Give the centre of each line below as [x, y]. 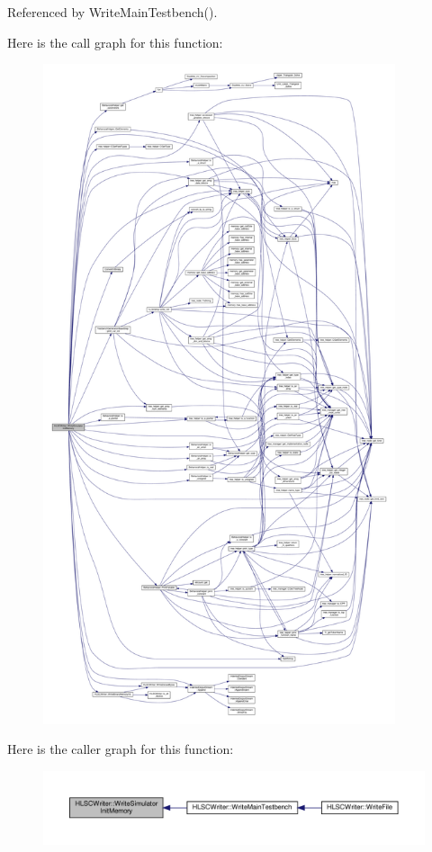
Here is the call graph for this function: [115, 42]
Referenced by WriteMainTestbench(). [112, 12]
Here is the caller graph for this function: [121, 749]
